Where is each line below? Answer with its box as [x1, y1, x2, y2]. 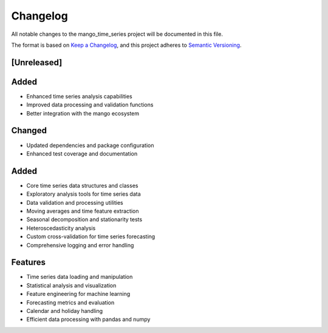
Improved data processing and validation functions [26, 101, 154, 109]
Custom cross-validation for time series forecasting [26, 233, 155, 240]
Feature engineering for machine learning [26, 290, 131, 298]
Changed [11, 125, 47, 136]
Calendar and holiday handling [26, 307, 103, 315]
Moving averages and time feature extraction [26, 207, 139, 215]
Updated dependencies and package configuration [26, 142, 154, 149]
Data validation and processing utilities [26, 199, 124, 206]
